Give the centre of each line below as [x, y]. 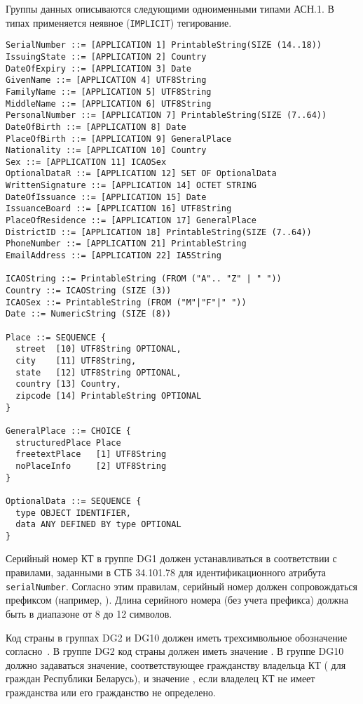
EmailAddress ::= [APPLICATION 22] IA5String [114, 256]
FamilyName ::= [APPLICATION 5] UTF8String [109, 92]
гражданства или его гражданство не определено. [111, 692]
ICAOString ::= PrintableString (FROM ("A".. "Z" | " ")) [144, 279]
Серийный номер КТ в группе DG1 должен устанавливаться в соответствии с [171, 558]
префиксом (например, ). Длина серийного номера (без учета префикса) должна [177, 600]
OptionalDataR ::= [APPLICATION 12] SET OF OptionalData [141, 174]
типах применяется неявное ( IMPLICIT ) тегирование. [119, 22]
